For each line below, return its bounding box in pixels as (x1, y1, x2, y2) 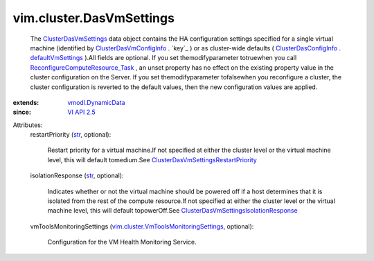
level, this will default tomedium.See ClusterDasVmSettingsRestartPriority (47, 155, 258, 164)
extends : (12, 98, 39, 106)
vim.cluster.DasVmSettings (12, 10, 175, 26)
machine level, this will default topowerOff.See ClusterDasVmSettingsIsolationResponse (47, 206, 298, 215)
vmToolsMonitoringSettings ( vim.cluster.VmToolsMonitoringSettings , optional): (30, 222, 254, 231)
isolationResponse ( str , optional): (30, 171, 124, 180)
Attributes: (12, 121, 43, 129)
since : (12, 108, 31, 117)
